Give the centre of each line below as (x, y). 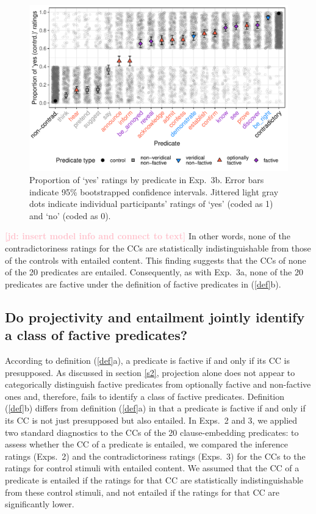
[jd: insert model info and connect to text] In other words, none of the (148, 236)
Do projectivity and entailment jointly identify (155, 317)
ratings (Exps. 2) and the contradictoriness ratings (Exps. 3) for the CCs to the (155, 456)
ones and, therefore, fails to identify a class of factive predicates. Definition (145, 396)
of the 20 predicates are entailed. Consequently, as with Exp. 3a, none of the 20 (154, 272)
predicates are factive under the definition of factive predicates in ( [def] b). (143, 284)
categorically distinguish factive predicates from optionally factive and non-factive (158, 384)
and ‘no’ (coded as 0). (70, 215)
